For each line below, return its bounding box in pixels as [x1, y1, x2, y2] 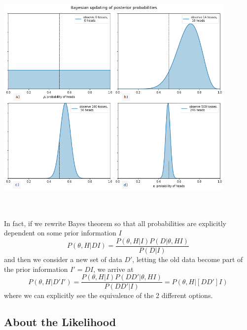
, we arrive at [93, 264, 134, 274]
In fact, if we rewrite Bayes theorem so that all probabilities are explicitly [4, 218, 226, 228]
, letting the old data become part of [132, 254, 243, 264]
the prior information [4, 264, 68, 274]
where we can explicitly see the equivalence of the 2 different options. [4, 290, 213, 300]
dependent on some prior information [4, 228, 116, 238]
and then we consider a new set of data [4, 254, 122, 264]
